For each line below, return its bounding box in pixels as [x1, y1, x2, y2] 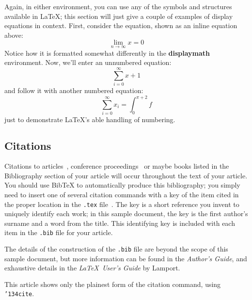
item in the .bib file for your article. [4, 227, 113, 237]
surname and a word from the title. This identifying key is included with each [4, 218, 235, 228]
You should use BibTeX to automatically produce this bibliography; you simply [4, 180, 240, 190]
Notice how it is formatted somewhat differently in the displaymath [4, 47, 210, 58]
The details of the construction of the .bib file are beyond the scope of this [4, 244, 228, 253]
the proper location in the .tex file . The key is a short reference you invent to [4, 199, 239, 209]
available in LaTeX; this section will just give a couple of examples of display [4, 11, 233, 21]
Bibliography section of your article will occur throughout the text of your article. [4, 170, 248, 180]
